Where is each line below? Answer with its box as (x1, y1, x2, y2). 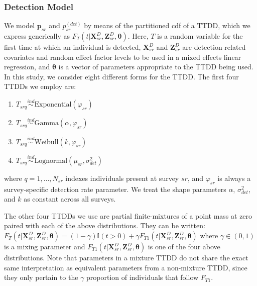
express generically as (4, 31, 70, 41)
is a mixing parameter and (4, 241, 85, 252)
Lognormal (34, 157, 68, 164)
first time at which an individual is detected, (4, 42, 141, 52)
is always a (217, 172, 251, 183)
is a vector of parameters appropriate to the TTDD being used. (58, 61, 253, 72)
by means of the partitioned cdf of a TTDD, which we (84, 20, 250, 31)
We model (4, 20, 35, 31)
